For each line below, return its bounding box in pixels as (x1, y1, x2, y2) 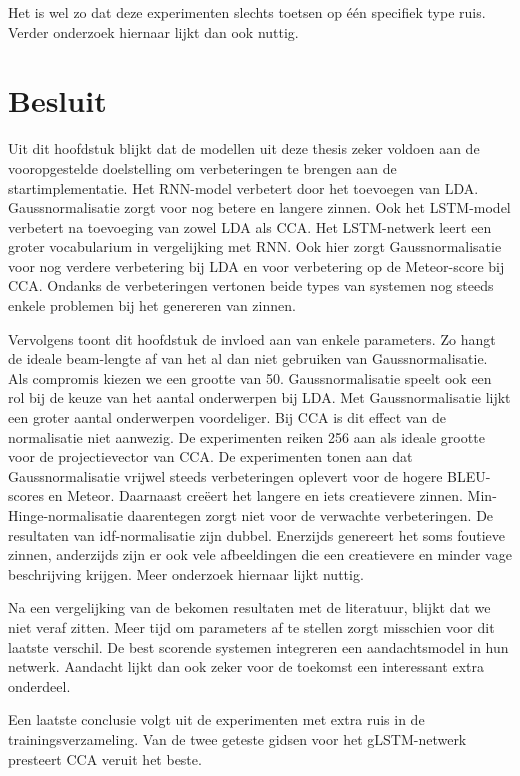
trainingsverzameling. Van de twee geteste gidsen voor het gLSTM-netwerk (8, 728, 467, 749)
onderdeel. (8, 675, 71, 696)
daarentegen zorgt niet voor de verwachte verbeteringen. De (127, 505, 494, 525)
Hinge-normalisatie (8, 505, 123, 525)
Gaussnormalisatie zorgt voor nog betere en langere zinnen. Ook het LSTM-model (8, 197, 511, 218)
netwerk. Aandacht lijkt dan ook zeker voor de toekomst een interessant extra (8, 656, 484, 677)
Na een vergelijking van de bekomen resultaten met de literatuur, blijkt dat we (8, 597, 491, 618)
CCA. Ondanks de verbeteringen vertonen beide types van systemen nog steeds (8, 275, 494, 296)
